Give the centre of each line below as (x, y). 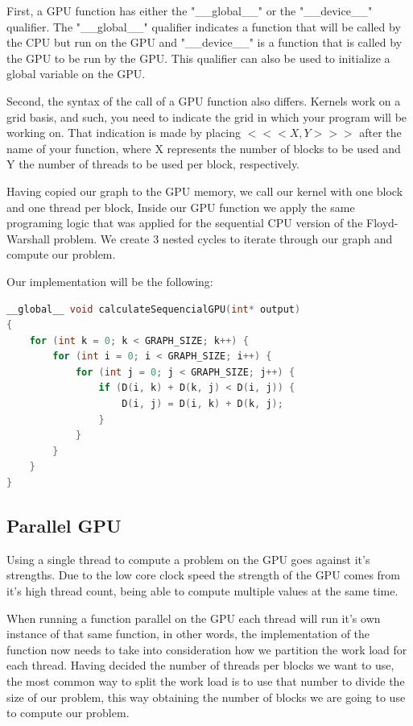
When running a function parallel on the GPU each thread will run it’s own (194, 618)
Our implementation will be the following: (110, 281)
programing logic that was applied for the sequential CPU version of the (185, 223)
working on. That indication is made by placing (124, 133)
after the (380, 133)
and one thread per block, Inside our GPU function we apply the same (181, 207)
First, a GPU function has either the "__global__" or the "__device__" (190, 10)
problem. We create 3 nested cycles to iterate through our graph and (223, 238)
